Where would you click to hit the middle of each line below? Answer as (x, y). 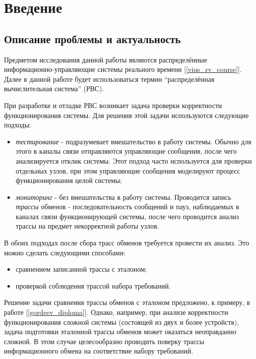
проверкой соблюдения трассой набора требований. (93, 285)
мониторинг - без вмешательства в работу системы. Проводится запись (123, 197)
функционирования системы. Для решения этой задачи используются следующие (127, 115)
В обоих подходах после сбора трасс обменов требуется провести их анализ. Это (127, 243)
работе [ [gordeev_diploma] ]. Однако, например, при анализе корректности (116, 312)
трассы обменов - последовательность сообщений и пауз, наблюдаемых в (128, 207)
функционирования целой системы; (69, 180)
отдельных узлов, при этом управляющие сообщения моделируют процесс (128, 170)
